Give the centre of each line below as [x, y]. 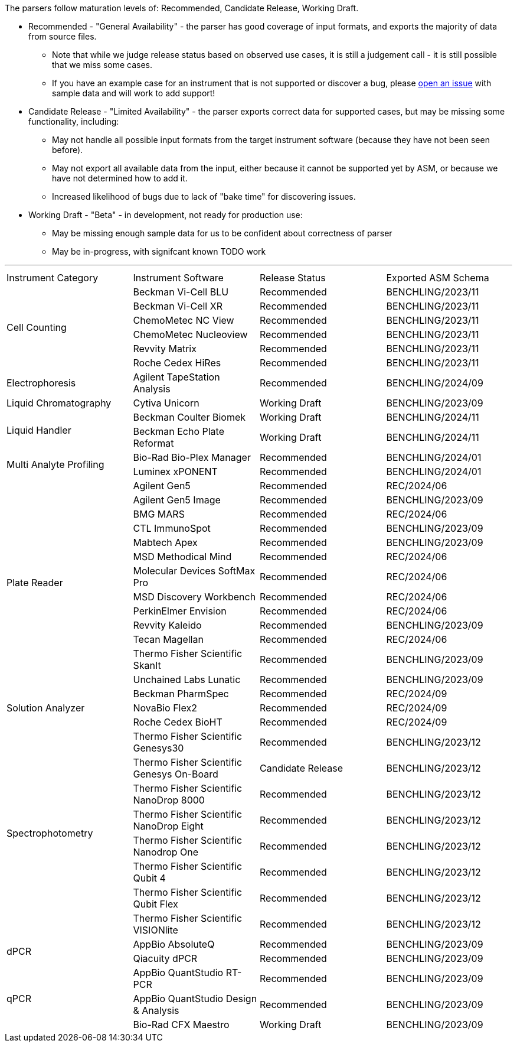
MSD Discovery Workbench [194, 597]
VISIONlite [156, 930]
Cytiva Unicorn [166, 403]
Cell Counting [37, 327]
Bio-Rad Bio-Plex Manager [192, 457]
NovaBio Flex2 [165, 708]
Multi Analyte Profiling [55, 464]
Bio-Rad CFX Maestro [181, 1025]
